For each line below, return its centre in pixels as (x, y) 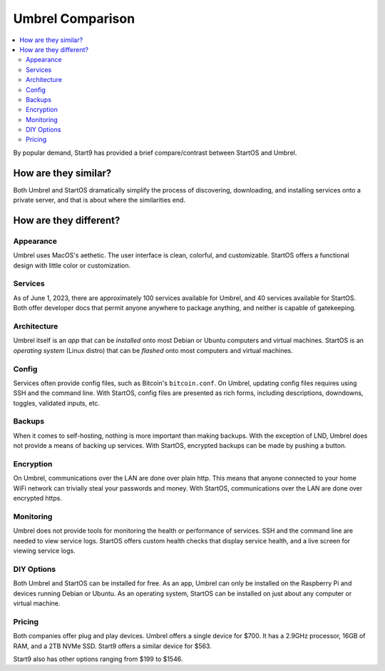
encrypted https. (37, 498)
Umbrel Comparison (74, 19)
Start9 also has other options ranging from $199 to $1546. (98, 659)
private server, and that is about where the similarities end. (99, 200)
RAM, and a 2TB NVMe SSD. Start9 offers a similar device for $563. (112, 646)
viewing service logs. (45, 551)
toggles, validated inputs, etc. (56, 403)
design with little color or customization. (72, 265)
